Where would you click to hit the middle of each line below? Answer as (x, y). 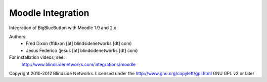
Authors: (18, 37)
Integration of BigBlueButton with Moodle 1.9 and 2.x (63, 28)
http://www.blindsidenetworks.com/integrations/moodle (79, 64)
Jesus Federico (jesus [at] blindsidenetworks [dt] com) (82, 50)
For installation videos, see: (37, 57)
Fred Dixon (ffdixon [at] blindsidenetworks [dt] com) (79, 43)
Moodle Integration (49, 13)
